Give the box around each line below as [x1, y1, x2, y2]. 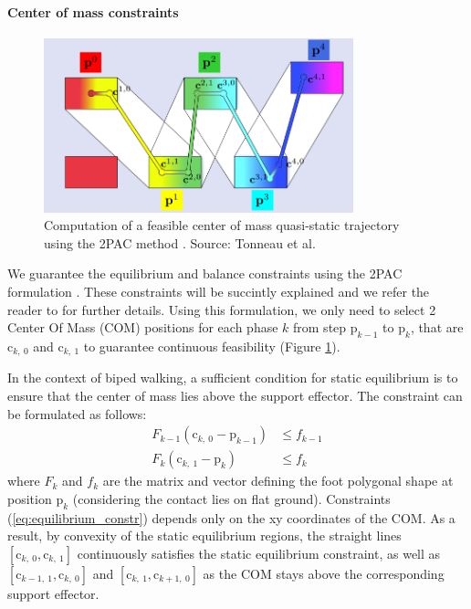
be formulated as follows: [7, 404, 147, 423]
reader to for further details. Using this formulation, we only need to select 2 [7, 299, 436, 319]
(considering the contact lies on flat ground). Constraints [72, 488, 391, 508]
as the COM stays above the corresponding [203, 563, 445, 583]
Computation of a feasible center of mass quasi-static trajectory [44, 215, 400, 235]
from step [293, 318, 347, 337]
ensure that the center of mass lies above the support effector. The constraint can [7, 386, 463, 405]
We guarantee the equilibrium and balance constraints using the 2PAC [7, 264, 403, 283]
